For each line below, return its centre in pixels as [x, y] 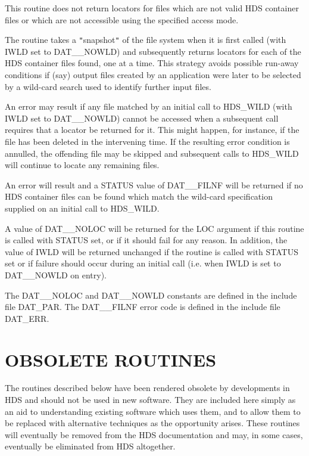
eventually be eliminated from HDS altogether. [90, 446]
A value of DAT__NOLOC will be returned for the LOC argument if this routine [154, 228]
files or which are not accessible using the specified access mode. [122, 19]
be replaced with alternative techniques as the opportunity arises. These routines [152, 423]
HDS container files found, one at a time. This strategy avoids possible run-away [152, 63]
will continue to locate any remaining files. [82, 165]
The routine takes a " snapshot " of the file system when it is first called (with [146, 40]
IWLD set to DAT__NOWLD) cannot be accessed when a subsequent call [142, 118]
